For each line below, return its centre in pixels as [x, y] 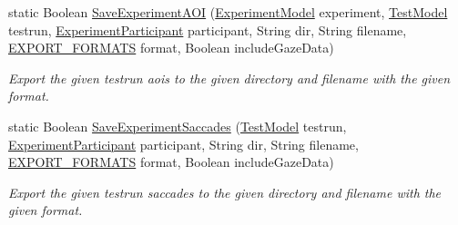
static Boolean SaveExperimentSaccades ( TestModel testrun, [178, 126]
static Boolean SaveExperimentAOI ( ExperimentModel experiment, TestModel [228, 12]
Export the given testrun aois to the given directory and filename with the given [229, 78]
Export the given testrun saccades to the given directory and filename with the [225, 192]
